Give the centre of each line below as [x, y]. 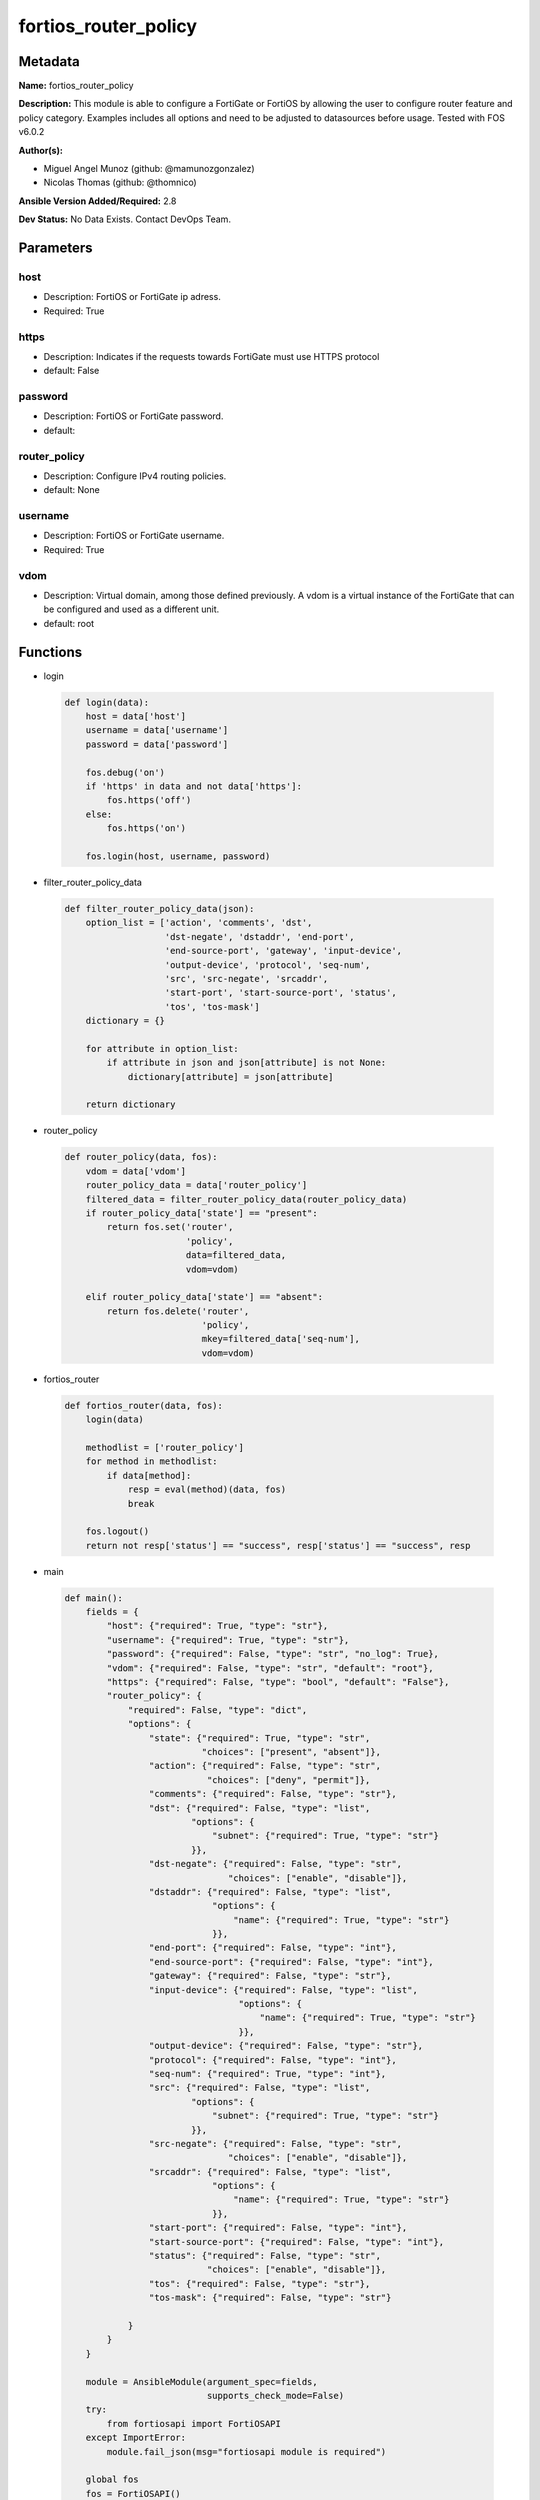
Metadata [49, 61]
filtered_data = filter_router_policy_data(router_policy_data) [246, 1199]
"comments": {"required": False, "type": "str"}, [272, 1794]
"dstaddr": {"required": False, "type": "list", [270, 1891]
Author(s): [41, 150]
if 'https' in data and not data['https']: [193, 786]
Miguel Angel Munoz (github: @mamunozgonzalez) [149, 169]
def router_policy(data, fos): [141, 1157]
